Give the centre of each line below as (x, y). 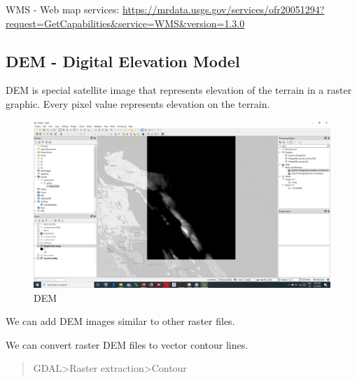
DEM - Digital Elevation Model (123, 61)
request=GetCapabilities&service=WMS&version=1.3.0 (125, 23)
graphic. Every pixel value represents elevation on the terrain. (138, 103)
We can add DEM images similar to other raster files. (120, 321)
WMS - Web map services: (63, 9)
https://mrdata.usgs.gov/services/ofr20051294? (224, 9)
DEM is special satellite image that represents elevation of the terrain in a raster (179, 90)
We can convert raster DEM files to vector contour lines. (127, 344)
